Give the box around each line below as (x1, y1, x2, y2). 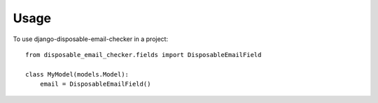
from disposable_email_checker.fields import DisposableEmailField (25, 51, 262, 58)
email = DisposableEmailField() (39, 80, 151, 88)
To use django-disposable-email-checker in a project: (13, 35, 168, 43)
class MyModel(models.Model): (25, 70, 129, 78)
